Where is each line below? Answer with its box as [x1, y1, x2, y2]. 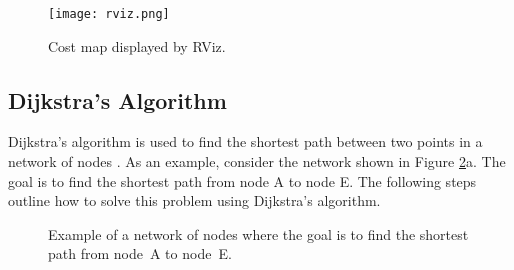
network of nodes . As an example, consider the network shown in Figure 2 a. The [8, 151, 506, 172]
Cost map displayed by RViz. [48, 35, 226, 56]
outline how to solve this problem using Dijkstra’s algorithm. [8, 190, 381, 211]
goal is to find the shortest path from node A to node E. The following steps [8, 170, 477, 191]
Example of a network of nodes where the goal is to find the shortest [48, 223, 469, 244]
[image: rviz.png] [48, 7, 170, 21]
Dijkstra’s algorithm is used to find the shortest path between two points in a [8, 131, 483, 152]
